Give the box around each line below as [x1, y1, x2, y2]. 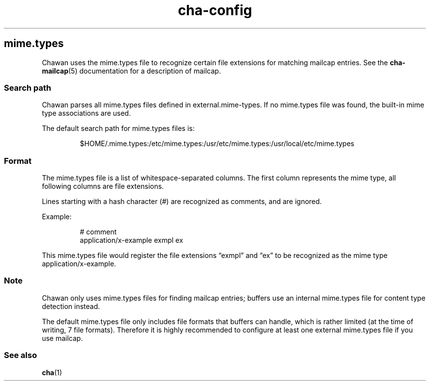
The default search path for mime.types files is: [42, 124, 195, 133]
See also [4, 350, 37, 360]
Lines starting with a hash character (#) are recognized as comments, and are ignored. [42, 197, 322, 206]
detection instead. [42, 302, 100, 310]
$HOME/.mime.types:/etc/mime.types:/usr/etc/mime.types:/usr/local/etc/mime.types [80, 139, 354, 148]
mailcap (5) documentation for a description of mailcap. [42, 66, 221, 75]
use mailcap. [42, 334, 83, 342]
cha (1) [42, 368, 62, 377]
